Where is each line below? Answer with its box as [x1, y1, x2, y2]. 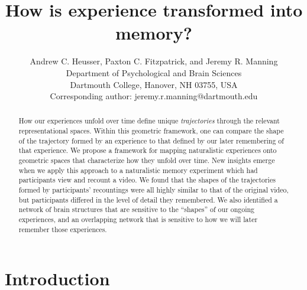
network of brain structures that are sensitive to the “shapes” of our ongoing [18, 204, 255, 214]
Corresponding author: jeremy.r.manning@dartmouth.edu [50, 90, 258, 102]
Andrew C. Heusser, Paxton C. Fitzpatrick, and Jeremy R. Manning [30, 55, 278, 67]
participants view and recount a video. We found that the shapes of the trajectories [18, 175, 276, 185]
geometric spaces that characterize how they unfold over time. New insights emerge [18, 155, 275, 165]
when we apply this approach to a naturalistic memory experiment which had [18, 165, 258, 175]
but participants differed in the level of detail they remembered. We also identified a [18, 194, 278, 204]
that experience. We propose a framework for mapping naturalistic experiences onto [18, 145, 277, 155]
